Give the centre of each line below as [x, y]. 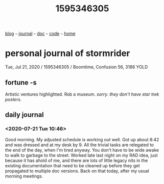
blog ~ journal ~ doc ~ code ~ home [40, 34]
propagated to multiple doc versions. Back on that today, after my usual [77, 171]
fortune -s [21, 82]
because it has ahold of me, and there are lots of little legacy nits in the [77, 160]
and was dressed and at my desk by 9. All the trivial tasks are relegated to [80, 145]
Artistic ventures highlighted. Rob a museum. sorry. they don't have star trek [82, 94]
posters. [13, 99]
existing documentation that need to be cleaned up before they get [73, 165]
